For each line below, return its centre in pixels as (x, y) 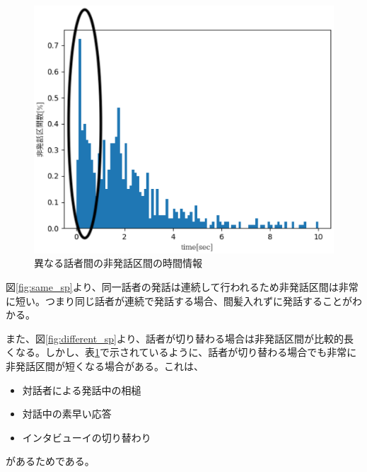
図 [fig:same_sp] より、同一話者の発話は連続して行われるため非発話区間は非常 (182, 287)
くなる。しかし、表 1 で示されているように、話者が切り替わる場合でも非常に (181, 352)
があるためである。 (50, 461)
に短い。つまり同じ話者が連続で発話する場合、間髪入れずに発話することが (179, 300)
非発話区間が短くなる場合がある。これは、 (105, 366)
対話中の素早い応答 (67, 414)
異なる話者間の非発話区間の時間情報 (118, 263)
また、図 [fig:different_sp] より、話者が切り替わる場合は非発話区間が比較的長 (180, 338)
